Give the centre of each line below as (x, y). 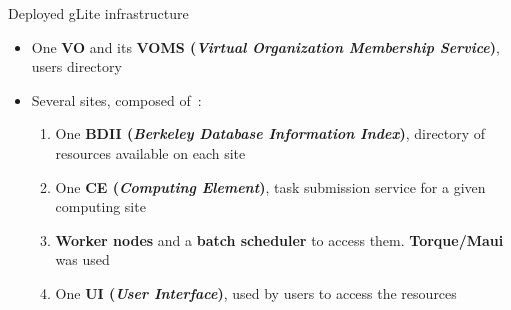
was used (82, 259)
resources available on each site (150, 152)
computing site (100, 206)
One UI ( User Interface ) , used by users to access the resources (256, 292)
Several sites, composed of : (116, 99)
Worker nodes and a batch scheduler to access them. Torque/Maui (279, 239)
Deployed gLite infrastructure (98, 13)
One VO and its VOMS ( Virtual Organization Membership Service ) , (265, 46)
